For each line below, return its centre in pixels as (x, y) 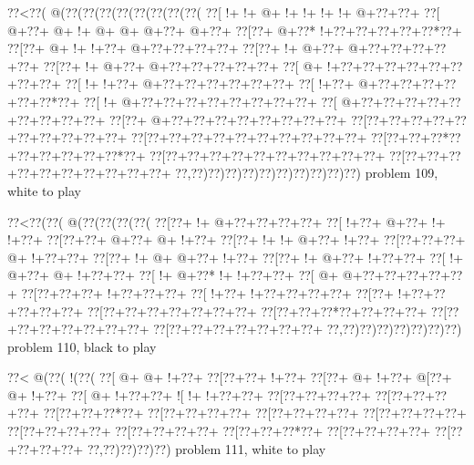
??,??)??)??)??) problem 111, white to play (206, 448)
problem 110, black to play (82, 346)
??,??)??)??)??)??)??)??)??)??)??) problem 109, (307, 173)
